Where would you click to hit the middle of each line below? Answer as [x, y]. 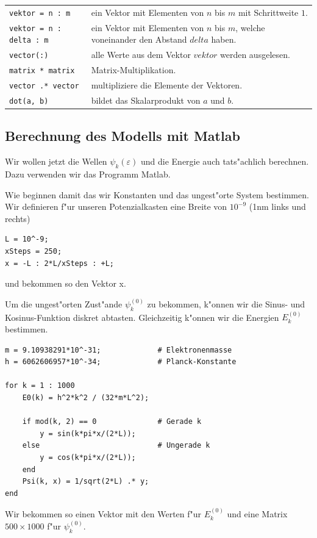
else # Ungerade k [116, 446]
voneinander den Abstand [139, 39]
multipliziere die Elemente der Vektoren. [167, 85]
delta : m [29, 41]
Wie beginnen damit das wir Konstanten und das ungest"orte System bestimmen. [157, 194]
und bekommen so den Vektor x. [66, 283]
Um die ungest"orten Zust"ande [64, 303]
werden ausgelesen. [255, 55]
